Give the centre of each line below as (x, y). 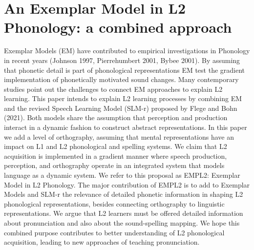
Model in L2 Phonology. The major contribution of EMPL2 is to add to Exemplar (127, 184)
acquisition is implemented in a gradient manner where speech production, (116, 156)
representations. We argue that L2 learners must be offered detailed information (124, 213)
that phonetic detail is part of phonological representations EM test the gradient (125, 70)
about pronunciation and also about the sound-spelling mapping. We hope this (122, 223)
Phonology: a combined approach (118, 27)
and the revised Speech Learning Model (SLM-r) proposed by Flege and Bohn (121, 108)
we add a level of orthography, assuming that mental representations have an (119, 136)
